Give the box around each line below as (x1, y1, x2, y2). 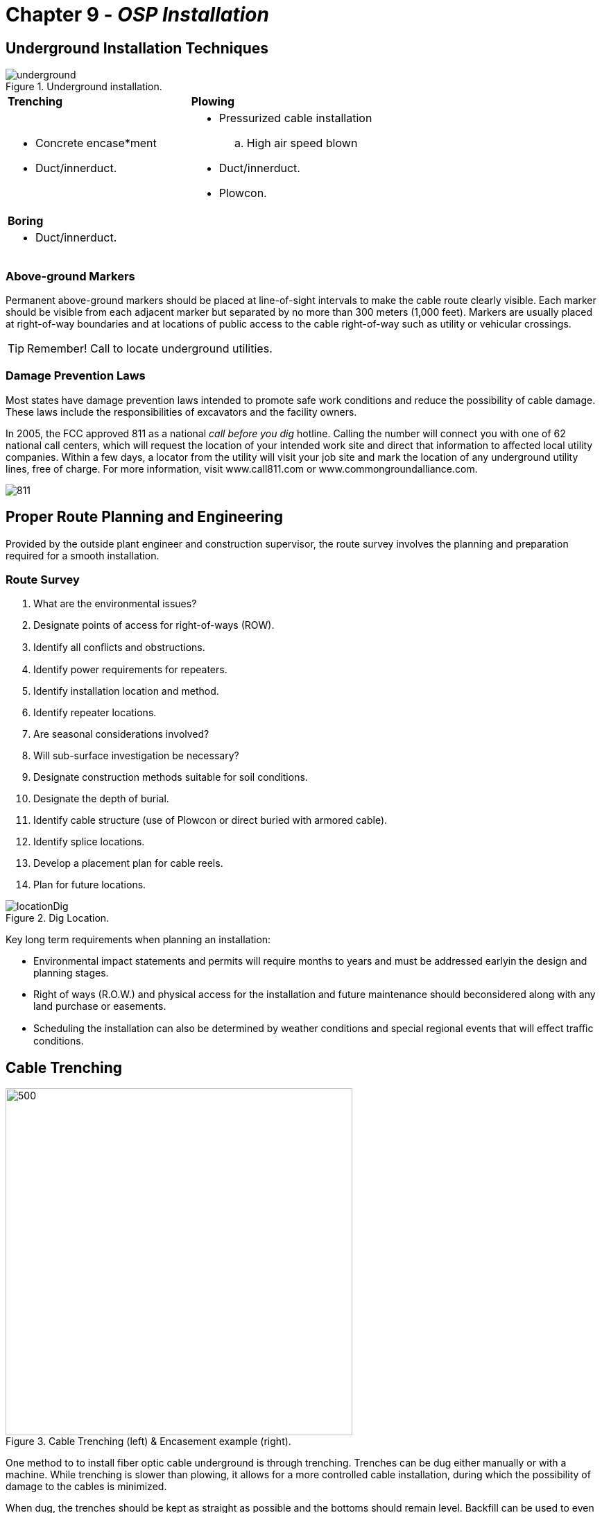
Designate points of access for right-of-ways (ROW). (33, 619, 275, 632)
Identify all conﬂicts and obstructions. (33, 641, 205, 654)
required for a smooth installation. (6, 549, 160, 561)
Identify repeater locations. (33, 707, 157, 719)
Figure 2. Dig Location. (6, 912, 110, 924)
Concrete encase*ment (35, 136, 157, 151)
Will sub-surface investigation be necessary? (33, 750, 239, 762)
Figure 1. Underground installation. (6, 81, 162, 93)
